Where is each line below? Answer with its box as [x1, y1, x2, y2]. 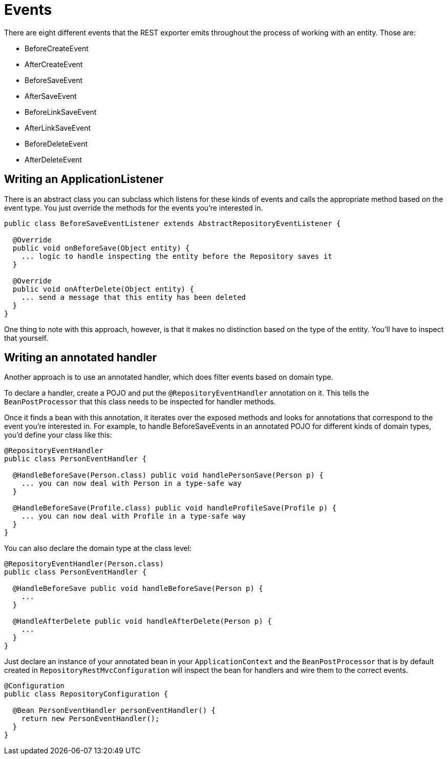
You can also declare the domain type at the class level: [4, 544, 192, 553]
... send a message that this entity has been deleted [21, 293, 246, 301]
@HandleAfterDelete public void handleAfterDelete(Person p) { [12, 617, 272, 626]
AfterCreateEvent [25, 59, 83, 69]
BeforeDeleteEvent [25, 139, 88, 148]
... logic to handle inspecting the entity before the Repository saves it [21, 252, 332, 260]
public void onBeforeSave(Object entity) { [12, 243, 190, 252]
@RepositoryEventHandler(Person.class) [4, 560, 164, 568]
